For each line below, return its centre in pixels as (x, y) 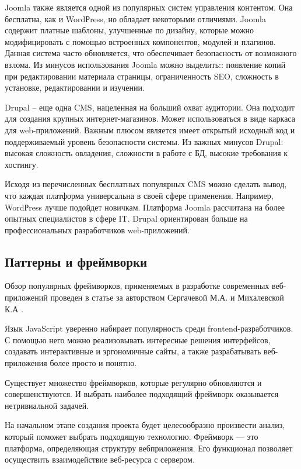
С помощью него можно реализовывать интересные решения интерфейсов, (138, 339)
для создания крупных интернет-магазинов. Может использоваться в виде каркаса (150, 118)
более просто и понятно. (93, 363)
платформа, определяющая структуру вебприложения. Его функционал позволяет (149, 448)
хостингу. (22, 164)
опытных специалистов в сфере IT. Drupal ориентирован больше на (126, 218)
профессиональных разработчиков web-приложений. (97, 230)
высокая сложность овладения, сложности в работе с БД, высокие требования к (146, 153)
